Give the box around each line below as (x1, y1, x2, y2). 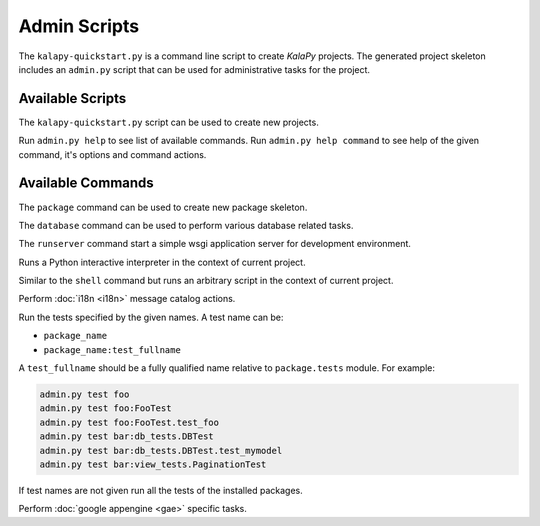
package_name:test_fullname (43, 344, 182, 355)
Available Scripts (18, 90, 127, 107)
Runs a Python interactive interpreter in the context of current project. (18, 256, 306, 268)
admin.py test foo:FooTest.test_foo (39, 416, 220, 428)
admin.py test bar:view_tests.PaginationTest (39, 458, 267, 470)
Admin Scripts (18, 15, 140, 37)
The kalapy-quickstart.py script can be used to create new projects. (18, 116, 319, 128)
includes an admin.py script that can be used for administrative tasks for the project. (18, 63, 370, 75)
